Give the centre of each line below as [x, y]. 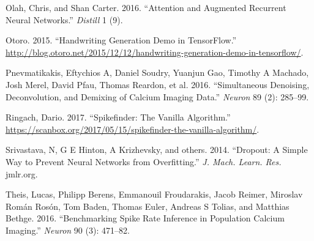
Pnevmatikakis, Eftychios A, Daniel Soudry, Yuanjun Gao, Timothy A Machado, [157, 72]
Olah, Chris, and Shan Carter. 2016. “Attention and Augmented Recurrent [146, 7]
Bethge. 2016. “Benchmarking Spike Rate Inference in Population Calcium [145, 218]
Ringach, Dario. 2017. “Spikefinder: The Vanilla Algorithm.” [118, 117]
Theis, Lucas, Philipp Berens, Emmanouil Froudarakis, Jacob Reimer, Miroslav [154, 194]
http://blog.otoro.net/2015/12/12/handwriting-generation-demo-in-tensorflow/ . [155, 52]
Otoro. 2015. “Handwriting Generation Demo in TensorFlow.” [121, 40]
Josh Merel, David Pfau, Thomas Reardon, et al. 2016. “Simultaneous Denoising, [158, 84]
